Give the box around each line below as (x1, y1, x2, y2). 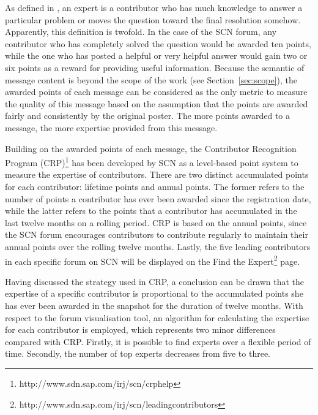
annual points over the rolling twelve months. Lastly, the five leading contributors (5, 240, 311, 253)
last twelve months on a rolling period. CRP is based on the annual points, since (5, 216, 307, 229)
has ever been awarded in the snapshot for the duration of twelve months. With (5, 299, 303, 311)
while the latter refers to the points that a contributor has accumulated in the (5, 204, 297, 217)
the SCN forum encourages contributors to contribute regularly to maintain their (5, 228, 308, 241)
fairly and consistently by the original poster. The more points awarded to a (5, 109, 290, 122)
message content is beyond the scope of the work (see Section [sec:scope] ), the (5, 73, 298, 86)
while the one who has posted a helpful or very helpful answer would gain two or (5, 49, 308, 62)
